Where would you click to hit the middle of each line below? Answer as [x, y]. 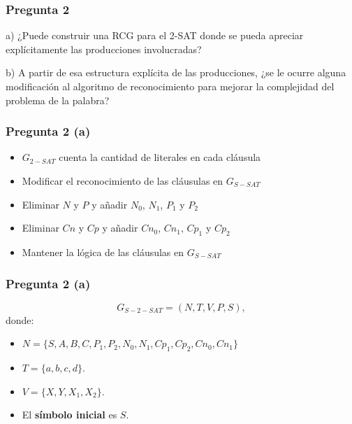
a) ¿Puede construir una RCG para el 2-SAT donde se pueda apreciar [155, 35]
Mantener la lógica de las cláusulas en [103, 252]
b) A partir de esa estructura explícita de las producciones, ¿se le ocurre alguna [176, 72]
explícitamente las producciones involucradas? [104, 49]
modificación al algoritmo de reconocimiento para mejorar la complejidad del [170, 86]
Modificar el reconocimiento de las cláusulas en [123, 181]
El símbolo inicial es [69, 415]
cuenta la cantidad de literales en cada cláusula [160, 157]
